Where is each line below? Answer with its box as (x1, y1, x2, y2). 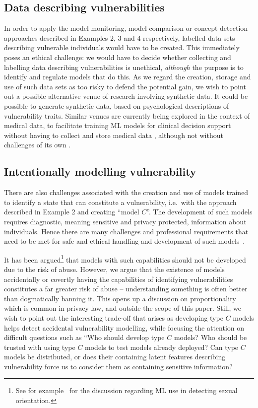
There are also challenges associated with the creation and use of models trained (4, 187, 249, 198)
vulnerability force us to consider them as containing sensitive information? (4, 361, 233, 371)
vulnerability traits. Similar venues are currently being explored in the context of (4, 110, 250, 121)
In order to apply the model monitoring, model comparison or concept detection (4, 23, 248, 33)
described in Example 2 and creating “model (4, 206, 139, 217)
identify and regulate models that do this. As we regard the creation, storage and (4, 71, 251, 82)
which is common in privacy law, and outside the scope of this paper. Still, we (4, 303, 241, 313)
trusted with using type (4, 341, 75, 352)
